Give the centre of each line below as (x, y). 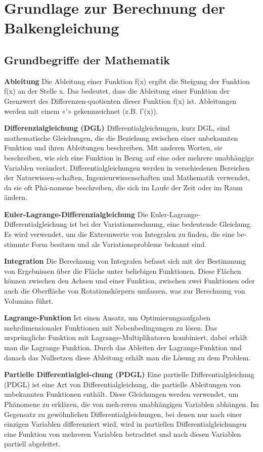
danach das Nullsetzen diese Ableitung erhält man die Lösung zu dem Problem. (127, 357)
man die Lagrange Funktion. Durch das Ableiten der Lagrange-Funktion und (123, 347)
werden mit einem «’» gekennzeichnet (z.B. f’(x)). (81, 111)
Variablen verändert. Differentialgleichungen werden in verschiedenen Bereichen (127, 167)
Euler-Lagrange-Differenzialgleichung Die (76, 214)
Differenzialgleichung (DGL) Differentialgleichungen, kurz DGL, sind (117, 128)
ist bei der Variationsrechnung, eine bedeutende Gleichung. (161, 224)
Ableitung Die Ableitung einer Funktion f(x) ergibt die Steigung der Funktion (127, 81)
